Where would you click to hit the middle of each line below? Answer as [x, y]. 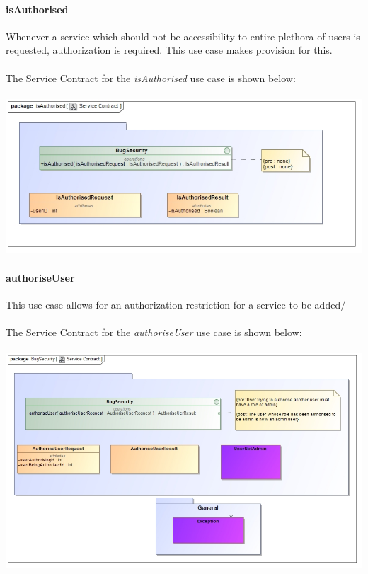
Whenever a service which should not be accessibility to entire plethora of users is [183, 36]
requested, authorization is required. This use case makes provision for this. [169, 50]
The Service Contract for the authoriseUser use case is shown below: [154, 332]
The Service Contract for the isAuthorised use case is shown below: [151, 78]
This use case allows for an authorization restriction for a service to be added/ [176, 304]
